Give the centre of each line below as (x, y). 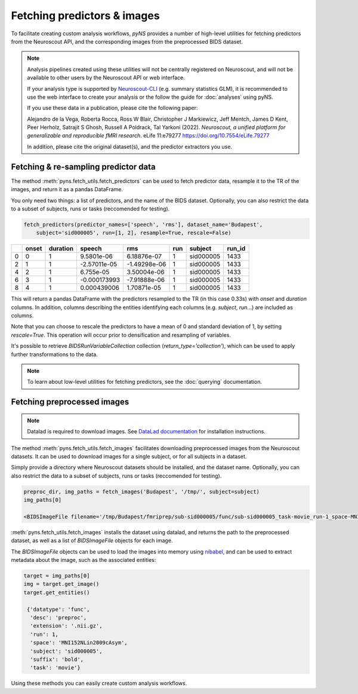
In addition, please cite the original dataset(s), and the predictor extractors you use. (130, 146)
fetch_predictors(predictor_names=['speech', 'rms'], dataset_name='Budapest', (143, 224)
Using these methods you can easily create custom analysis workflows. (99, 683)
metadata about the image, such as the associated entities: (84, 560)
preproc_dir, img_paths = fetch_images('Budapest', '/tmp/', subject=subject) (141, 491)
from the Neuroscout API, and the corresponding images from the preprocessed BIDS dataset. (127, 41)
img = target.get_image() (61, 584)
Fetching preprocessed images (70, 402)
